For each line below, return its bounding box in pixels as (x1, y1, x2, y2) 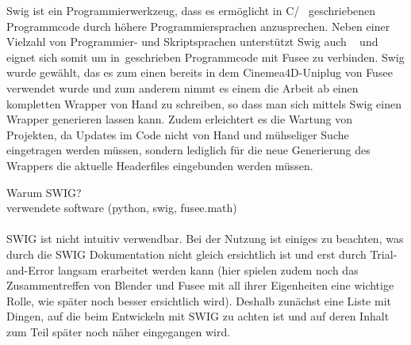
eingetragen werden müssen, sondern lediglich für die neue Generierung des (6, 142, 371, 158)
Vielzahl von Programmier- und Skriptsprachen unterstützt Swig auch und (6, 33, 378, 50)
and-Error (6, 261, 55, 278)
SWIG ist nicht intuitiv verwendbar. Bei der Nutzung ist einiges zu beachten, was (6, 230, 404, 247)
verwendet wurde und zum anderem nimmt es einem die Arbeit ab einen (6, 79, 359, 96)
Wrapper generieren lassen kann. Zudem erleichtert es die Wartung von (6, 111, 353, 127)
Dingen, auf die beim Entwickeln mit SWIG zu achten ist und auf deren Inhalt (6, 308, 390, 324)
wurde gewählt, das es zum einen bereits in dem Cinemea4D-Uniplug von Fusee (6, 64, 393, 81)
